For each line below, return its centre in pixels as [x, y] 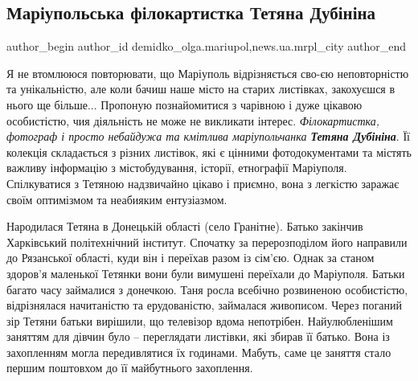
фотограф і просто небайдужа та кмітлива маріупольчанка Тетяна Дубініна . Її [208, 136]
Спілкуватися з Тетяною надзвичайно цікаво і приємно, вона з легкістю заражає [203, 183]
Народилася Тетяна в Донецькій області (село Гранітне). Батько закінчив [185, 226]
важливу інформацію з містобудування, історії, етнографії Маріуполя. [177, 168]
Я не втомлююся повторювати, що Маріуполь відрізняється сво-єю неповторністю [208, 73]
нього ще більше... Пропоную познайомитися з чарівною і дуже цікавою [184, 104]
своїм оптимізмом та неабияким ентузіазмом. [117, 199]
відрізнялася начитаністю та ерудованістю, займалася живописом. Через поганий [204, 305]
